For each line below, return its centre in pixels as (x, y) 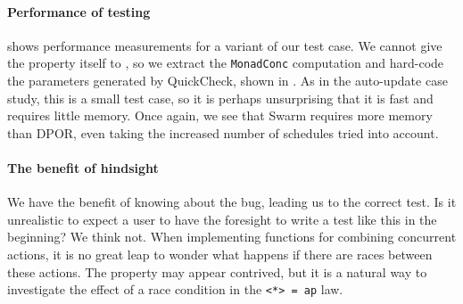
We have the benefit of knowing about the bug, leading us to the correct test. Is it (232, 202)
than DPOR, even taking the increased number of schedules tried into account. (223, 132)
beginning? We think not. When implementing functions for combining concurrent (232, 237)
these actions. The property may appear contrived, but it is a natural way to (217, 271)
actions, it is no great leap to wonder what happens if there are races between (220, 254)
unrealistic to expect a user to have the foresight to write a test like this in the (222, 219)
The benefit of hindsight (83, 168)
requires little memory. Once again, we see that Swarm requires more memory (220, 115)
